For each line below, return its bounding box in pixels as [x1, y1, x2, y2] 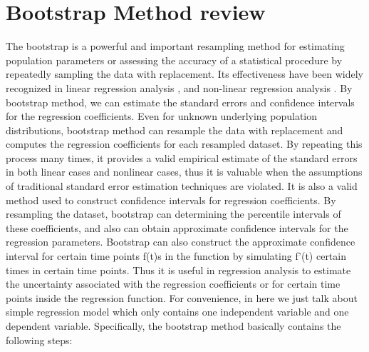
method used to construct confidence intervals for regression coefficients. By [6, 192, 336, 207]
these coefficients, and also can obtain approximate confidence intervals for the [6, 220, 348, 235]
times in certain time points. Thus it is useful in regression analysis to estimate [6, 262, 351, 277]
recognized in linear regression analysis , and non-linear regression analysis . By [6, 80, 353, 95]
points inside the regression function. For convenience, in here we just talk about [6, 290, 358, 305]
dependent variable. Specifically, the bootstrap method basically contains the [6, 318, 341, 333]
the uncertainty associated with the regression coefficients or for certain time [6, 276, 341, 291]
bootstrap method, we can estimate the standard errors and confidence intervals [6, 94, 355, 109]
